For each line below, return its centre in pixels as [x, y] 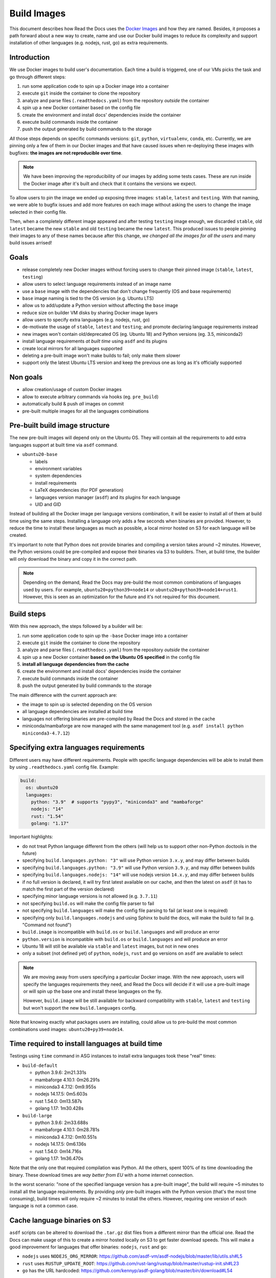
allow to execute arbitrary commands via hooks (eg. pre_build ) [90, 397]
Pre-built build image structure [60, 426]
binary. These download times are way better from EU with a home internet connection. [102, 1175]
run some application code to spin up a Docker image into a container [96, 86]
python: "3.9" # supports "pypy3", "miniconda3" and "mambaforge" [117, 802]
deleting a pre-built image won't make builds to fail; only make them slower [101, 356]
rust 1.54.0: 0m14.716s [58, 1151]
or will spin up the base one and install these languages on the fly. [93, 991]
